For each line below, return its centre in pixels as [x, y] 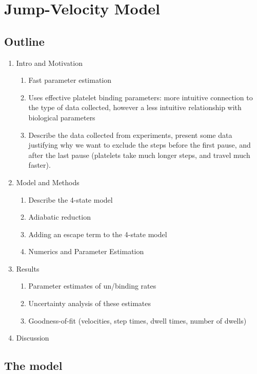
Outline [24, 41]
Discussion [33, 338]
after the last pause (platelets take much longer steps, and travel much [139, 155]
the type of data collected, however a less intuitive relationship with [135, 107]
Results [28, 268]
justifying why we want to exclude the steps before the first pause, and [140, 145]
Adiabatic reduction [60, 217]
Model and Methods [48, 182]
